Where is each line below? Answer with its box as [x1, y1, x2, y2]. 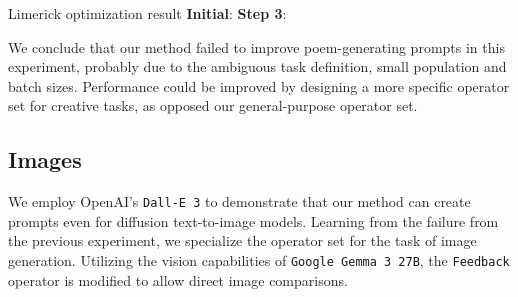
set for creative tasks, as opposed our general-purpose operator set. [8, 95, 418, 116]
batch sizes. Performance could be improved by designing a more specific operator [8, 75, 510, 96]
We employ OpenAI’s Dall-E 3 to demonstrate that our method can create [8, 191, 471, 212]
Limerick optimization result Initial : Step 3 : [8, 3, 287, 23]
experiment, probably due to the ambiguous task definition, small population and [8, 56, 507, 77]
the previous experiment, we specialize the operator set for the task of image [8, 230, 477, 251]
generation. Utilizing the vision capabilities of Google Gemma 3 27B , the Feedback [8, 250, 510, 271]
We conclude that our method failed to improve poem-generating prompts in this [8, 36, 505, 57]
